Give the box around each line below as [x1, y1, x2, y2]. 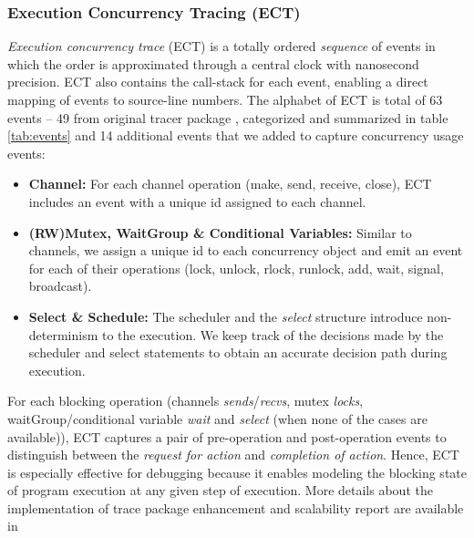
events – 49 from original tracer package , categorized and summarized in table [7, 108, 448, 127]
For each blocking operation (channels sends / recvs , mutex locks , [7, 391, 364, 410]
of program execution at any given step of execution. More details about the [7, 481, 433, 500]
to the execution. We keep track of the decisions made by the [102, 325, 444, 344]
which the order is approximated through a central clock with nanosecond [7, 54, 419, 73]
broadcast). [28, 276, 92, 295]
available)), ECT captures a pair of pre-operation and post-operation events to [7, 427, 447, 446]
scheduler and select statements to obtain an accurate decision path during [28, 343, 448, 362]
